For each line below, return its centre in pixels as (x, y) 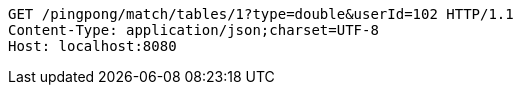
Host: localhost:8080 (92, 46)
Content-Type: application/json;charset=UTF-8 (193, 30)
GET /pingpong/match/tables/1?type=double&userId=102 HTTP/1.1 (261, 14)
